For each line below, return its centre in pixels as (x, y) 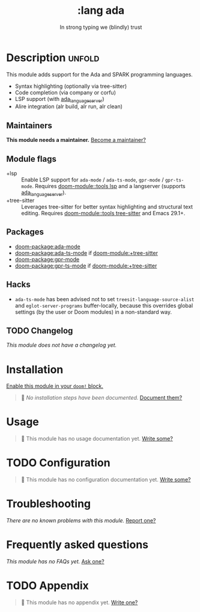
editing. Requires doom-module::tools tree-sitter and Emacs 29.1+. (103, 213)
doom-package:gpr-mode (47, 259)
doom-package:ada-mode (47, 246)
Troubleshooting (49, 504)
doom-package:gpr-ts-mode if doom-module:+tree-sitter (86, 266)
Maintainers (29, 125)
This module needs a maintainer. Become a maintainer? (76, 140)
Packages (25, 232)
